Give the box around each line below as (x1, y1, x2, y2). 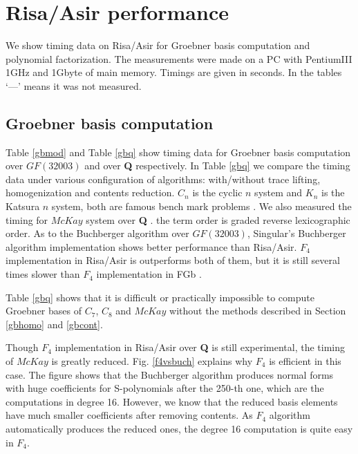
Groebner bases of (6, 303, 82, 318)
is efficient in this (269, 354, 341, 368)
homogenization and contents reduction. (6, 185, 175, 200)
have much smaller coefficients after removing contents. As (6, 408, 253, 422)
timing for (6, 212, 48, 227)
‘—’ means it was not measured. (6, 78, 142, 93)
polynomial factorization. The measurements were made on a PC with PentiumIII (6, 51, 352, 66)
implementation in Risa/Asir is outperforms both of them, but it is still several (6, 253, 340, 267)
